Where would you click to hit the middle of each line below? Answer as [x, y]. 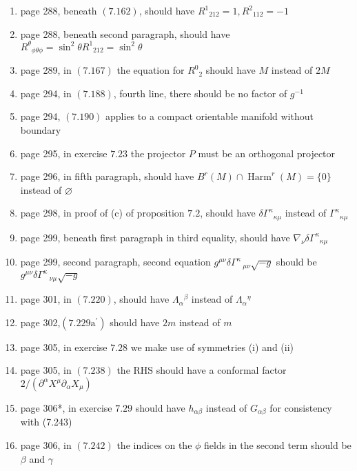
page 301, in [46, 299]
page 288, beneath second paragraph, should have [125, 33]
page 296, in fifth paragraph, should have [107, 176]
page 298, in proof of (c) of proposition [102, 213]
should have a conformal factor [221, 370]
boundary [41, 129]
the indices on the [154, 445]
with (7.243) [46, 422]
